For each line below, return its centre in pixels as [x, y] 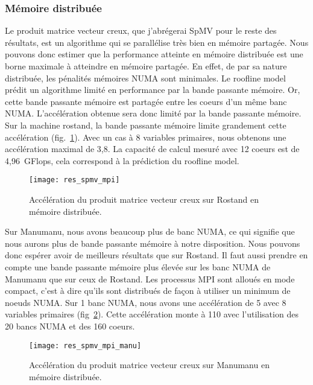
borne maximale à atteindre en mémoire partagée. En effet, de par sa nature [146, 66]
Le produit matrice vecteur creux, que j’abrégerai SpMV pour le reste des [141, 30]
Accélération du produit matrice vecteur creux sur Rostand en [144, 199]
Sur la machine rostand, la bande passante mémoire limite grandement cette [146, 125]
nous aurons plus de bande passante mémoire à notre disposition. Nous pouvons [153, 243]
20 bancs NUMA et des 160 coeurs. [70, 326]
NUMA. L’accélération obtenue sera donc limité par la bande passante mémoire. [153, 113]
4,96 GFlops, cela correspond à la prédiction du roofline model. [122, 160]
